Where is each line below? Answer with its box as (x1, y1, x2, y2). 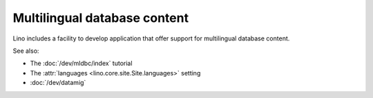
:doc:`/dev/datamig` (30, 79, 86, 87)
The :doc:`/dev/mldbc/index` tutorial (30, 59, 133, 68)
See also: (12, 47, 39, 55)
